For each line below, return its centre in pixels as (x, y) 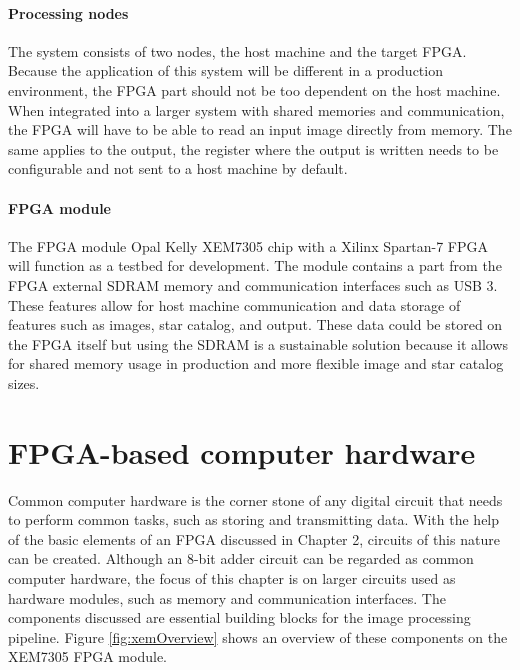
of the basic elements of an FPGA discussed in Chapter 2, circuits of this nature (254, 538)
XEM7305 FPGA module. (87, 656)
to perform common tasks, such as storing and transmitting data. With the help (254, 519)
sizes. (24, 382)
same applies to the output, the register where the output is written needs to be (253, 148)
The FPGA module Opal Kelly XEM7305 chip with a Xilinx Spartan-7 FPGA (248, 245)
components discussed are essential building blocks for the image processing (239, 617)
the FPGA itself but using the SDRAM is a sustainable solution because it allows (258, 343)
